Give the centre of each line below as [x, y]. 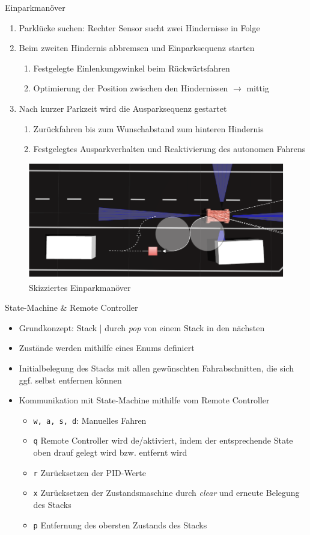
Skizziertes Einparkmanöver [80, 287]
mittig [258, 88]
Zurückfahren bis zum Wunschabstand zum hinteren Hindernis [148, 128]
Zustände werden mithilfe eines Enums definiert [107, 348]
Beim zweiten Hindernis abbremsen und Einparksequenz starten [137, 48]
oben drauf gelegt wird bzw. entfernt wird [110, 452]
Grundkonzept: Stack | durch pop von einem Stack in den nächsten [142, 327]
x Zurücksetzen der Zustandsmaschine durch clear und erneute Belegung [166, 493]
